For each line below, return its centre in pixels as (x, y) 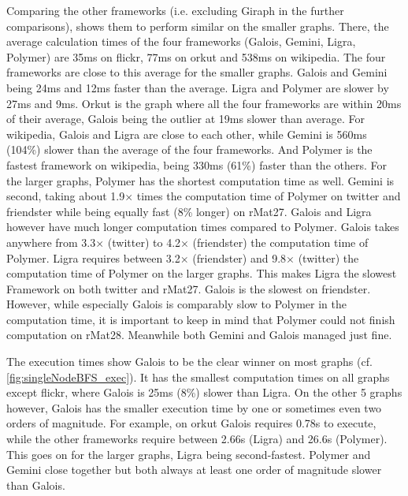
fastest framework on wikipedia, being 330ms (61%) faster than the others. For (197, 164)
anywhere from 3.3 (51, 242)
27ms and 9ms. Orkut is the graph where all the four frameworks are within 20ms (204, 103)
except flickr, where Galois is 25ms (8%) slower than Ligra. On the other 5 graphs (204, 392)
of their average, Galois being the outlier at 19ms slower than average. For (185, 119)
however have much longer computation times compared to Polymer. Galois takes (203, 227)
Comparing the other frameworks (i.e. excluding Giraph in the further (175, 10)
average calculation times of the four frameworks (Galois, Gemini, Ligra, (181, 41)
